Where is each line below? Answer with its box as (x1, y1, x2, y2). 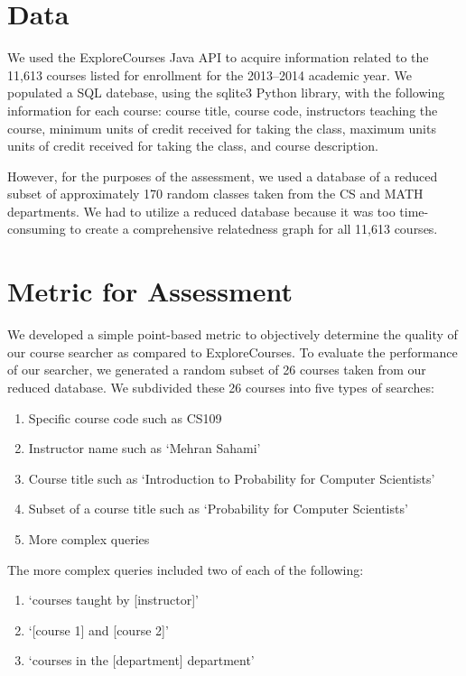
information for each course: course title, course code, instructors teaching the (7, 100, 438, 119)
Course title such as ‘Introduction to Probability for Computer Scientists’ (28, 468, 435, 487)
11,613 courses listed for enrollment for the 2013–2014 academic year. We (7, 65, 412, 84)
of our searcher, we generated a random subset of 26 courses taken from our (7, 360, 426, 379)
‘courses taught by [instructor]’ (28, 590, 199, 609)
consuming (7, 219, 66, 238)
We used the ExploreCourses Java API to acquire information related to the (7, 48, 429, 67)
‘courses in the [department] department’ (28, 651, 255, 670)
